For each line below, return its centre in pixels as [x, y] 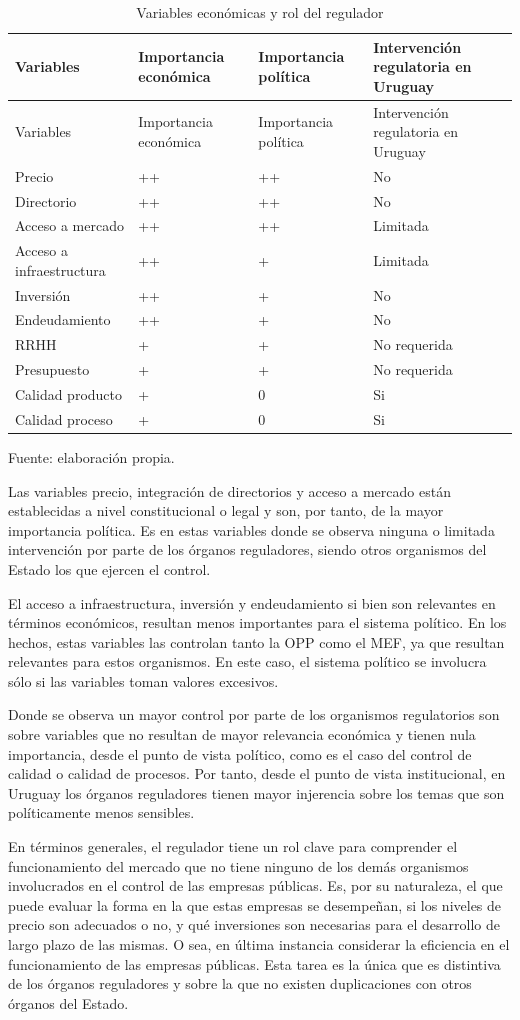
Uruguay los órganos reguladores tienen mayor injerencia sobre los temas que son [256, 792]
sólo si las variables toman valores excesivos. [143, 680]
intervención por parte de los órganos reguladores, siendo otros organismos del [247, 549]
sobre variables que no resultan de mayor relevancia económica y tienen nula [242, 734]
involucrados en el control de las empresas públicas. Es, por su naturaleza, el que [255, 885]
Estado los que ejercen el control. [109, 568]
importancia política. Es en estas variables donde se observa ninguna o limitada [251, 529]
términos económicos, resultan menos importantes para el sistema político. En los [257, 622]
